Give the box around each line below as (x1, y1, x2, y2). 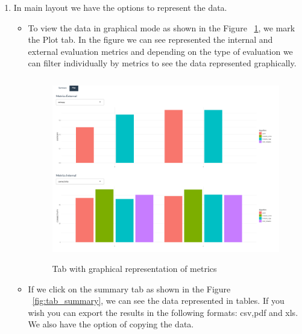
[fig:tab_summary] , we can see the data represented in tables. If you (32, 294, 285, 307)
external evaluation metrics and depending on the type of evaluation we (28, 45, 293, 57)
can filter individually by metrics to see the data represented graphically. (28, 57, 297, 69)
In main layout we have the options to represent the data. (13, 1, 227, 13)
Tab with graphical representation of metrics (52, 262, 217, 274)
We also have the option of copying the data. (28, 318, 194, 330)
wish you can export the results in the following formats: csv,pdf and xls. (28, 306, 298, 318)
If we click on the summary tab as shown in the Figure (28, 282, 231, 295)
